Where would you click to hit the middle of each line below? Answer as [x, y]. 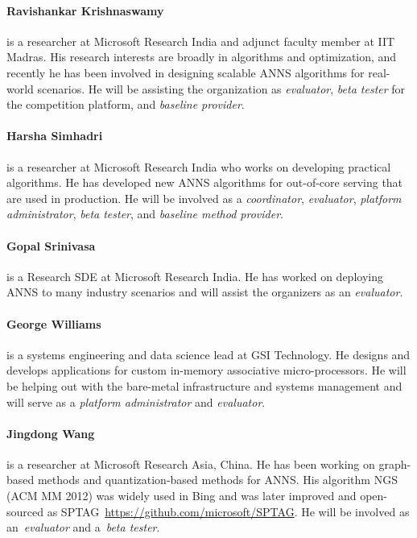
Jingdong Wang [51, 433]
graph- [395, 464]
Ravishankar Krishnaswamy [85, 10]
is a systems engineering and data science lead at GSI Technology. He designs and [208, 354]
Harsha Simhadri [55, 136]
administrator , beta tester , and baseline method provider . [145, 214]
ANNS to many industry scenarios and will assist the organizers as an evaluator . [205, 292]
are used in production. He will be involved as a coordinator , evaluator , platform [204, 198]
